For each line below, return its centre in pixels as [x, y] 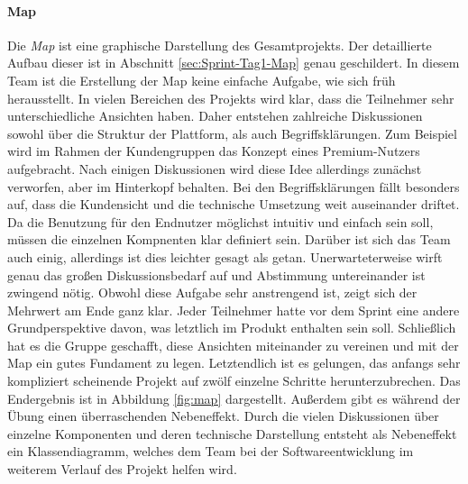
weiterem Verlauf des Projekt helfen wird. [122, 469]
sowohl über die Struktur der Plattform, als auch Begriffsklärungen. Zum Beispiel [232, 133]
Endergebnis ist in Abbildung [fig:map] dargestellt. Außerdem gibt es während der [234, 398]
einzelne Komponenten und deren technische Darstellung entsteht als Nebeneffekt [232, 433]
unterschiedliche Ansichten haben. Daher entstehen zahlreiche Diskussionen [215, 116]
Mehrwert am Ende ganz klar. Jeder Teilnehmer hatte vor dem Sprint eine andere [234, 310]
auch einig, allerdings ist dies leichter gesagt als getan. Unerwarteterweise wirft [225, 256]
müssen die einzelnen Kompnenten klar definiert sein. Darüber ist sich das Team [229, 239]
